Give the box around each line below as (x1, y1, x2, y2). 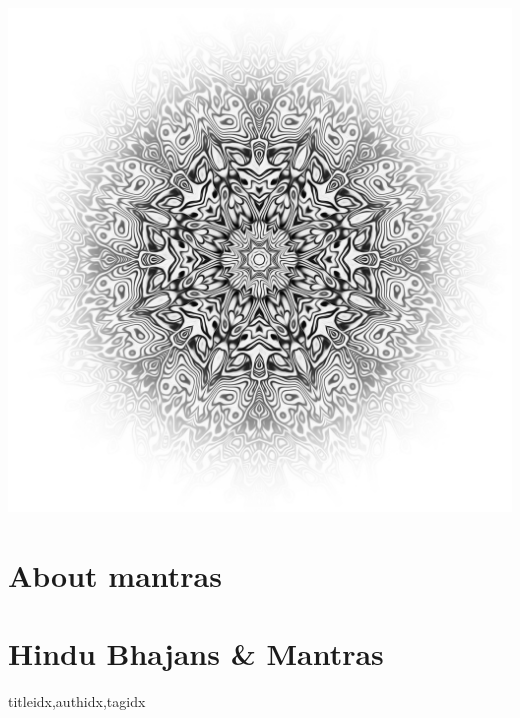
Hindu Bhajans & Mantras (8, 633, 384, 674)
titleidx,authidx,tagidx (8, 691, 146, 712)
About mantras (8, 554, 222, 595)
